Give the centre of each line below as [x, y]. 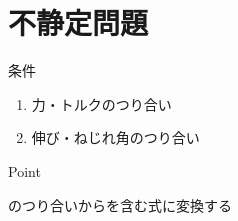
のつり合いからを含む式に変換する [120, 204]
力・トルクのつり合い [101, 103]
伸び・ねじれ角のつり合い [115, 137]
